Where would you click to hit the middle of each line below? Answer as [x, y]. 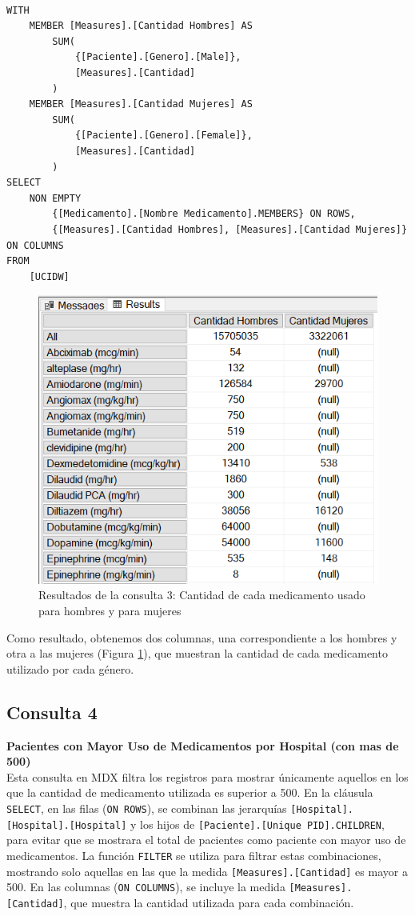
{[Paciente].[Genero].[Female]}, [164, 136]
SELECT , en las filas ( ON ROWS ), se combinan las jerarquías [147, 808]
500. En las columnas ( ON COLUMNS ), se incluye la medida [146, 887]
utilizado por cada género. [70, 668]
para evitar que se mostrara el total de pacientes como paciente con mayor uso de [206, 840]
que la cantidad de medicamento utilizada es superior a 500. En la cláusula [190, 792]
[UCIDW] [49, 276]
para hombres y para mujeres [110, 611]
